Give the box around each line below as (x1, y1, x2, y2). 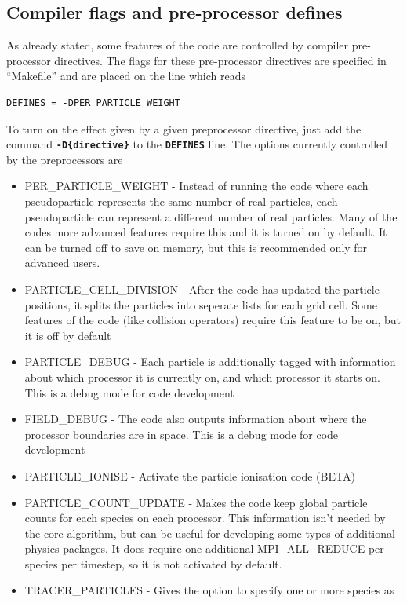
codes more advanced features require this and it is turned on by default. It (24, 224, 387, 240)
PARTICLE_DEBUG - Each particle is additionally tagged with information (24, 353, 396, 370)
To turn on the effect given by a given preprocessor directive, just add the (6, 120, 362, 137)
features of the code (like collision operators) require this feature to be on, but (24, 312, 402, 328)
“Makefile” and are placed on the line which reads (6, 68, 246, 84)
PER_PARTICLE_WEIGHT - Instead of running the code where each (24, 177, 369, 194)
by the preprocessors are (6, 151, 123, 167)
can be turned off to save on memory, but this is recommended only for (24, 239, 368, 255)
